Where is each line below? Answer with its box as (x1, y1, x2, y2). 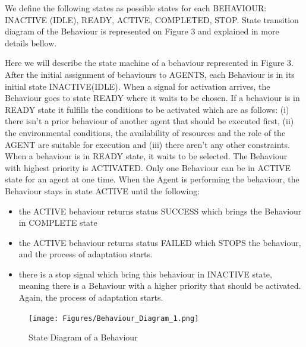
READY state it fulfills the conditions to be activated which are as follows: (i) (5, 103, 289, 115)
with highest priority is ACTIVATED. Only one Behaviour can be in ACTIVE (5, 161, 291, 173)
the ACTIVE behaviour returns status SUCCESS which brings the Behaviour (18, 204, 302, 217)
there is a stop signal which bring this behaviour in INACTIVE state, (18, 267, 272, 280)
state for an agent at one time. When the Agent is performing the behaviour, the (5, 173, 299, 185)
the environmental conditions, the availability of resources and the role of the (5, 126, 286, 138)
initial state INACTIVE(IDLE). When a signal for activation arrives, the (5, 80, 270, 92)
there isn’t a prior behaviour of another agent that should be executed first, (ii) (5, 115, 294, 127)
